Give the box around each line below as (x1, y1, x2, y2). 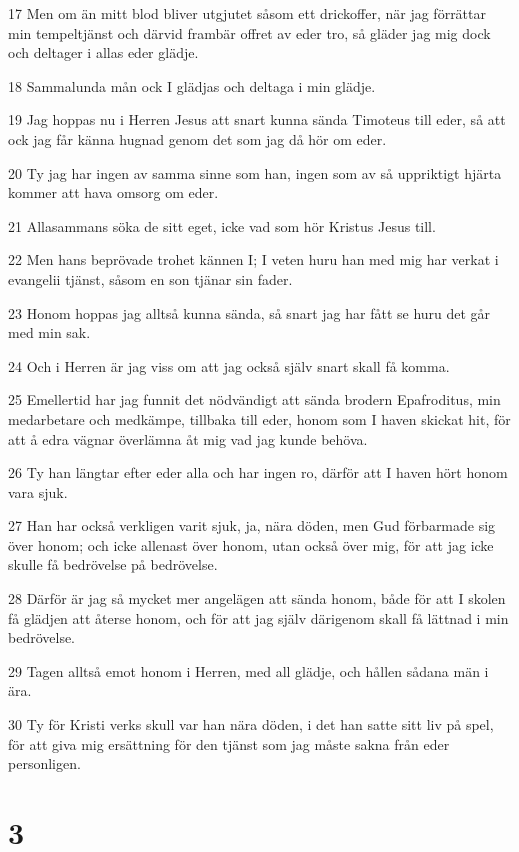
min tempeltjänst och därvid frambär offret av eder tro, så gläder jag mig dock (8, 22, 491, 43)
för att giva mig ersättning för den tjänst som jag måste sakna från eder (8, 733, 450, 754)
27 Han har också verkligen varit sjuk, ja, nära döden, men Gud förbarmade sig (8, 515, 496, 536)
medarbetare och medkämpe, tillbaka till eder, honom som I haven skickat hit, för (8, 408, 511, 429)
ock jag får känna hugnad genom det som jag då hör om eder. (8, 128, 387, 149)
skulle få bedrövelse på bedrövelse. (8, 554, 218, 575)
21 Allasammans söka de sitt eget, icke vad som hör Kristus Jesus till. (8, 215, 436, 236)
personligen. (8, 753, 81, 774)
